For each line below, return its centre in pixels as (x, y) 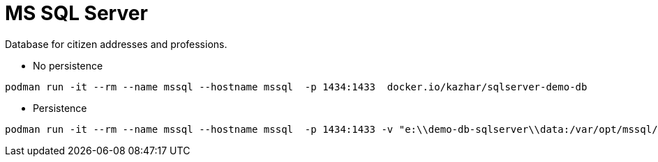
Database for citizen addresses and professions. (116, 44)
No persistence (68, 65)
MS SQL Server (76, 13)
